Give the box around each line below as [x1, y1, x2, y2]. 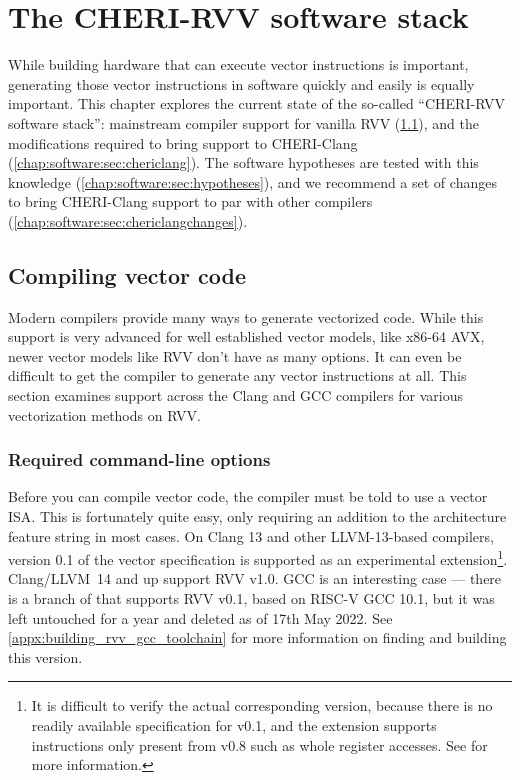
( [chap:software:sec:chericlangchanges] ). [8, 210, 248, 231]
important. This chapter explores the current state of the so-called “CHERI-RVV [8, 93, 505, 114]
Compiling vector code [8, 259, 246, 290]
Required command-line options [8, 447, 271, 472]
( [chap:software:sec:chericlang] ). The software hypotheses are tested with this [8, 152, 479, 173]
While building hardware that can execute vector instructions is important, [8, 54, 469, 75]
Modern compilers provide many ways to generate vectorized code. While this [8, 306, 484, 327]
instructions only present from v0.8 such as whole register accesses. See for [31, 734, 488, 755]
